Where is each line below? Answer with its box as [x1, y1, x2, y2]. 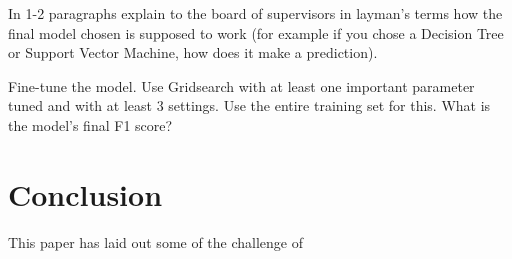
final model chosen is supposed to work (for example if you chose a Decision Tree [8, 22, 504, 43]
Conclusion [8, 173, 163, 214]
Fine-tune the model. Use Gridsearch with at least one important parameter [8, 75, 475, 96]
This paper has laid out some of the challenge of [8, 231, 304, 252]
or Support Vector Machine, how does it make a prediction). [8, 42, 378, 63]
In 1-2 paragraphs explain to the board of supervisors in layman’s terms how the [8, 3, 503, 23]
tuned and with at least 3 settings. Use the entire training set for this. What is [8, 95, 491, 116]
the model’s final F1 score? [8, 114, 173, 135]
